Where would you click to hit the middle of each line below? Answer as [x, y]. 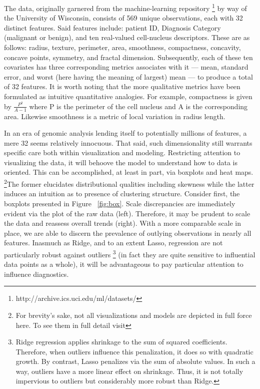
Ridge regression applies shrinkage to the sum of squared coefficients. [121, 342]
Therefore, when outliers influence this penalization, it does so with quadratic [134, 351]
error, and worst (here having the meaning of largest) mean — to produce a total [128, 76]
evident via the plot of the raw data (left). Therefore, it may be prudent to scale [127, 213]
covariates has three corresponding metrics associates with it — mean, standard [126, 67]
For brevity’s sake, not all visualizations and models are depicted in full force [134, 315]
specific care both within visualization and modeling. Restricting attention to [122, 152]
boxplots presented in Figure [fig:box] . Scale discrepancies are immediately [120, 203]
